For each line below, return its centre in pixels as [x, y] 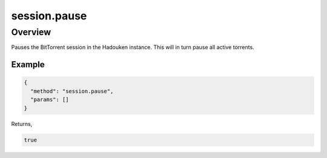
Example [28, 64]
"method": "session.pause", [72, 91]
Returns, [22, 123]
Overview [31, 32]
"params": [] [50, 100]
